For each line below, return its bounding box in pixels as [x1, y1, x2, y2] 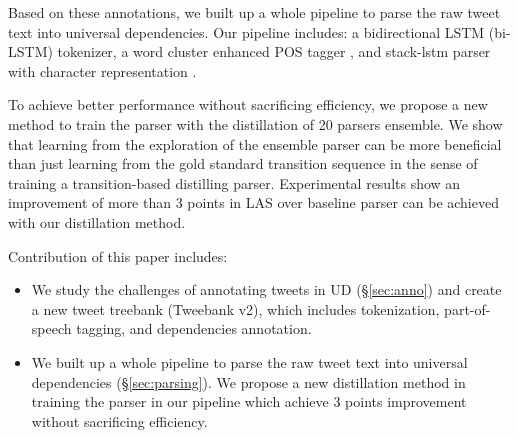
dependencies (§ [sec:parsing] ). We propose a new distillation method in [31, 371, 466, 392]
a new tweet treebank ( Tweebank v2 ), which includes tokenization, [31, 298, 440, 319]
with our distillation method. [8, 211, 186, 232]
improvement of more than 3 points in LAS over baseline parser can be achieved [8, 192, 499, 213]
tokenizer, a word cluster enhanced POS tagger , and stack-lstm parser [57, 41, 491, 62]
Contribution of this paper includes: [8, 245, 228, 266]
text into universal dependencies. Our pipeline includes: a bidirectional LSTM [8, 21, 485, 42]
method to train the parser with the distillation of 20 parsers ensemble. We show [8, 113, 503, 134]
